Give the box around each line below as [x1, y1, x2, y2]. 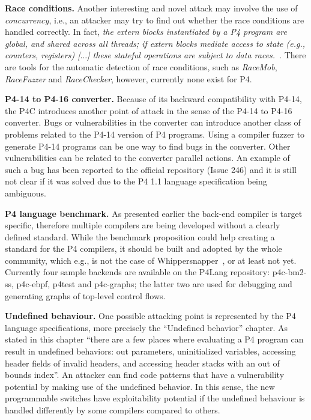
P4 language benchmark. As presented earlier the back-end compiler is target [5, 207, 303, 219]
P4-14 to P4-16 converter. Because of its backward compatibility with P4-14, [5, 93, 302, 105]
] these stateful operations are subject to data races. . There [87, 49, 306, 61]
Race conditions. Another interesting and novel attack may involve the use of [5, 2, 298, 14]
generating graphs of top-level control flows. [5, 289, 166, 302]
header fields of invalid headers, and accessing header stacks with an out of [5, 356, 280, 369]
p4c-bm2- [272, 266, 307, 278]
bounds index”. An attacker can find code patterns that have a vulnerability [5, 368, 285, 381]
